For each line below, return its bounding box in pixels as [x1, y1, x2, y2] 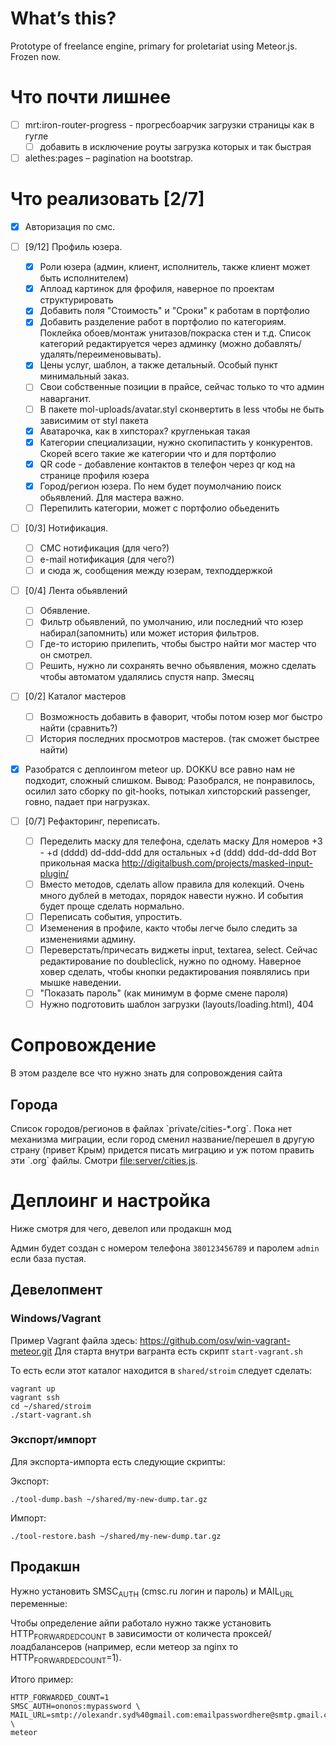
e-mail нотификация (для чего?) [39, 553, 175, 565]
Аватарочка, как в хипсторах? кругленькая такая [39, 425, 251, 437]
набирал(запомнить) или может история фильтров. [39, 627, 260, 639]
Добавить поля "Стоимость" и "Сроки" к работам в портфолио [39, 305, 310, 317]
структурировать [39, 294, 114, 306]
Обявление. [39, 605, 91, 617]
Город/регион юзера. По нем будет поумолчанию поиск [39, 480, 282, 492]
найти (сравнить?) [39, 722, 118, 734]
